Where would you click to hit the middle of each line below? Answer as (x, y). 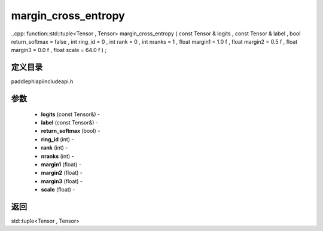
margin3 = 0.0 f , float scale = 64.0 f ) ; (59, 50)
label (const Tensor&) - (70, 123)
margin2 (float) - (62, 173)
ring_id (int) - (57, 139)
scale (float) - (58, 190)
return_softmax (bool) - (71, 131)
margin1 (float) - (61, 164)
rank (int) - (54, 148)
